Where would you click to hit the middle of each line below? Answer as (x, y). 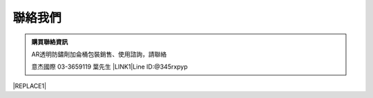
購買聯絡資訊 (50, 42)
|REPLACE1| (30, 86)
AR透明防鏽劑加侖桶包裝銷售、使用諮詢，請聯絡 (99, 54)
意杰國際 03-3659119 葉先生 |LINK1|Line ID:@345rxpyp (109, 67)
